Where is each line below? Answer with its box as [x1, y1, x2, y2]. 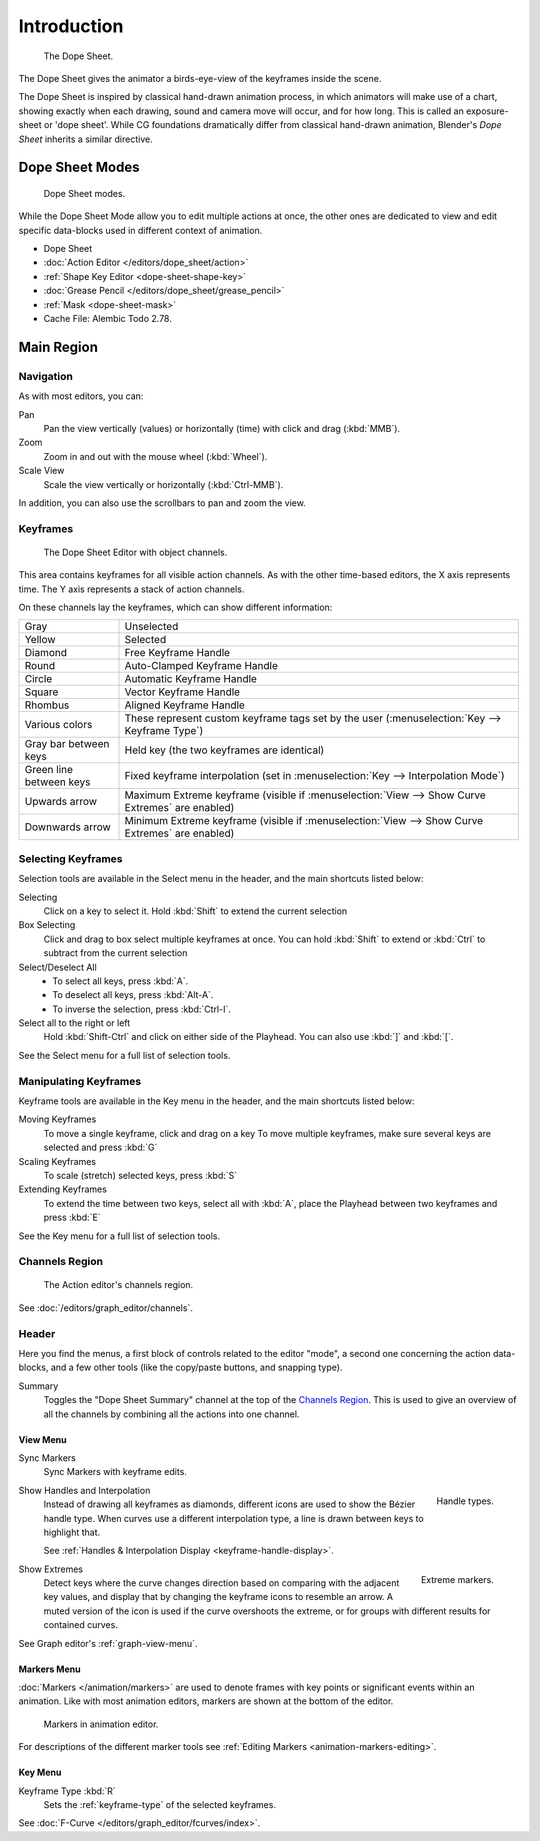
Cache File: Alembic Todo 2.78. [43, 313, 172, 325]
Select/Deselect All [18, 961, 97, 973]
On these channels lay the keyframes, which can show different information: [18, 601, 333, 614]
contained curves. [43, 1619, 119, 1631]
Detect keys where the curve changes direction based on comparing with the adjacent [43, 1577, 400, 1589]
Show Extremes [18, 1563, 84, 1575]
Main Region [18, 338, 99, 355]
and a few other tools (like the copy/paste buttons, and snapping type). [50, 1361, 343, 1374]
